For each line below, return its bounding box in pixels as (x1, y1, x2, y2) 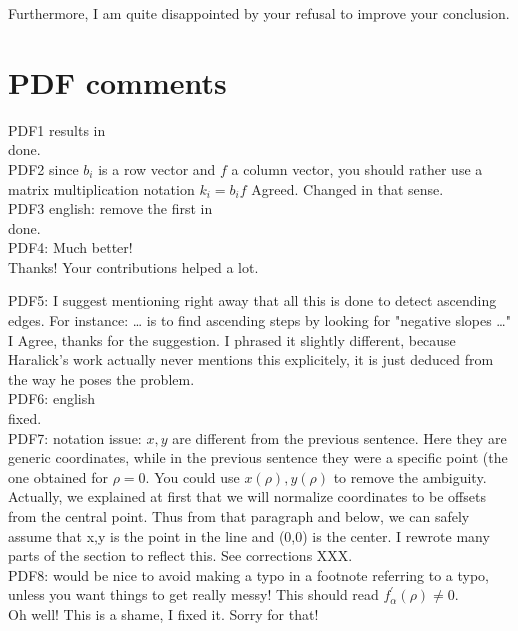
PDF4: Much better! (8, 237, 133, 258)
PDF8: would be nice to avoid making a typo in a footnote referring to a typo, (8, 564, 490, 585)
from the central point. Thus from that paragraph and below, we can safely (8, 506, 470, 526)
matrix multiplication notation (8, 178, 195, 199)
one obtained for (8, 466, 109, 487)
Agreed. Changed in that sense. (251, 178, 444, 199)
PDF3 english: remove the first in (8, 198, 213, 219)
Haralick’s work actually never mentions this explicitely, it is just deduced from (8, 349, 494, 370)
